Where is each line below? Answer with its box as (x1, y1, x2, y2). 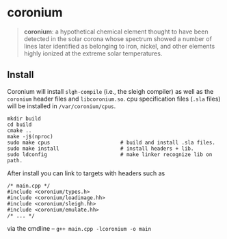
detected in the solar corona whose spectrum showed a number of (23, 34, 212, 42)
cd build (7, 121, 32, 128)
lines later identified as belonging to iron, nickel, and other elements (23, 42, 215, 50)
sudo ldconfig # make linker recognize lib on (7, 151, 213, 158)
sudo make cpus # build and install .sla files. (7, 139, 215, 146)
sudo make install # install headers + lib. (7, 145, 194, 152)
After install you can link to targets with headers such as (7, 169, 165, 177)
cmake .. (7, 127, 32, 134)
